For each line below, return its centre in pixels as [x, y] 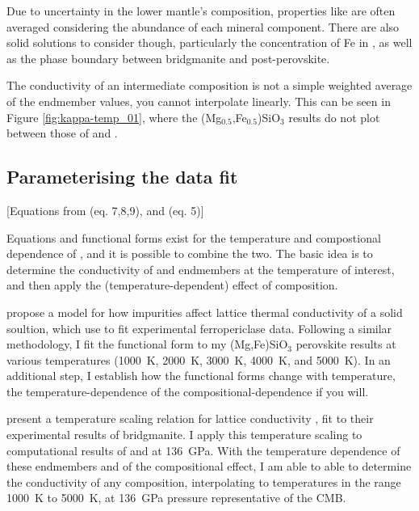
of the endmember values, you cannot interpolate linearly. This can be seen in [199, 101]
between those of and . [62, 133]
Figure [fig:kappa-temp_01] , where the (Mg [114, 117]
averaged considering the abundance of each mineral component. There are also [203, 26]
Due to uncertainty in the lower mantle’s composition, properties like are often [201, 11]
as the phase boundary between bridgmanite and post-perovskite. [168, 58]
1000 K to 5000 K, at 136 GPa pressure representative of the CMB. [176, 498]
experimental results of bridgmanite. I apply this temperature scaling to [184, 435]
